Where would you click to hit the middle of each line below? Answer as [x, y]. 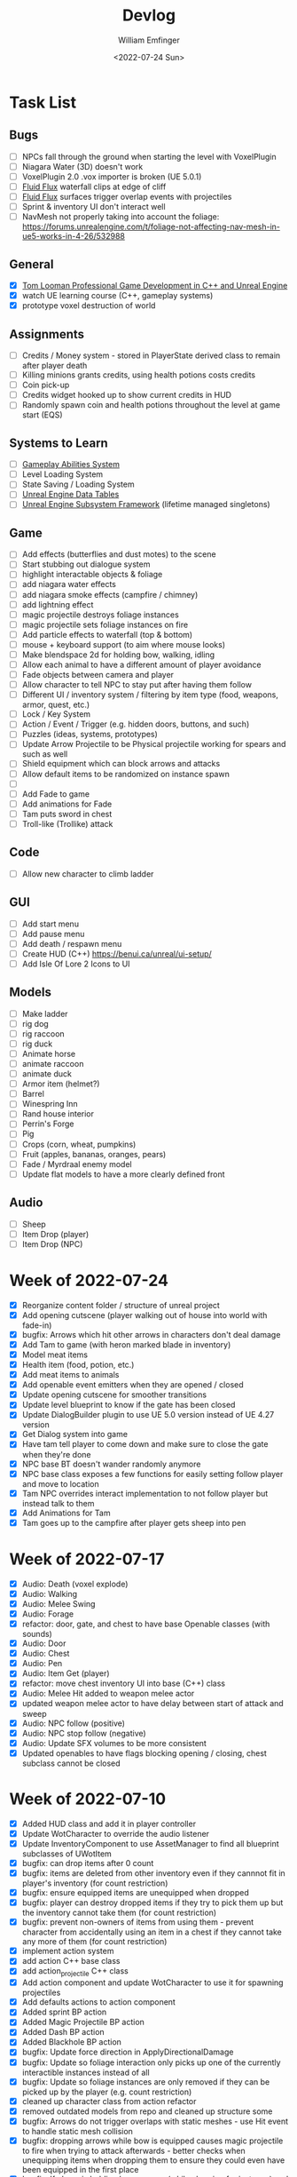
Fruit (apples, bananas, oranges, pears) [94, 1154]
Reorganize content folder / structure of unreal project [121, 1305]
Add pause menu [53, 934]
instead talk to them [58, 1503]
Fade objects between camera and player [98, 675]
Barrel [33, 1094]
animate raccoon [53, 1064]
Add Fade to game [56, 794]
